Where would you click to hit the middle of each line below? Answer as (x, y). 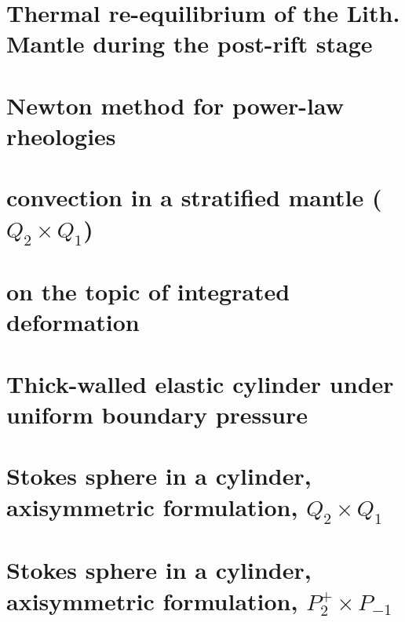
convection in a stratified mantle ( (194, 197)
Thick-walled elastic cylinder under (200, 383)
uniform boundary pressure (157, 415)
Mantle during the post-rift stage (190, 44)
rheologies (61, 135)
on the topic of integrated (148, 291)
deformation (73, 322)
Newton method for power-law (175, 105)
